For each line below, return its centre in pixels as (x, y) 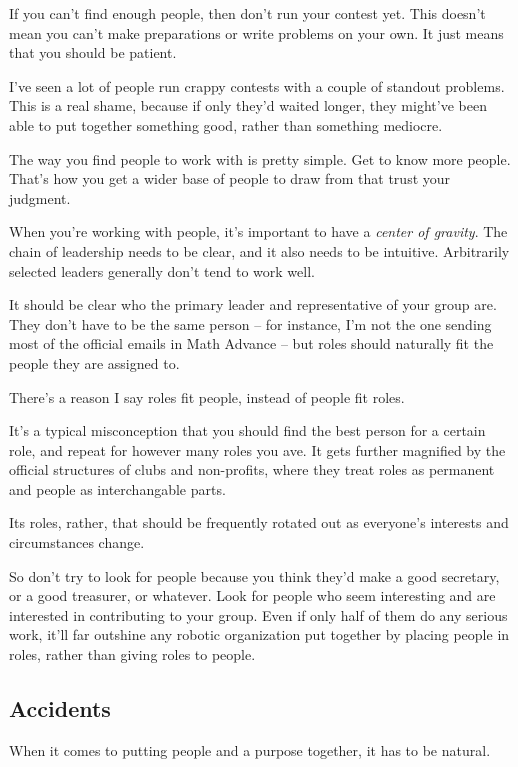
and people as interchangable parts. (117, 488)
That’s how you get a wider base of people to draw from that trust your (230, 178)
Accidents (60, 708)
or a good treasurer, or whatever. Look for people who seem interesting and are (252, 595)
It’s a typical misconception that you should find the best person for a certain (247, 430)
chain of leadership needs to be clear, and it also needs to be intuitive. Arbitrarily (259, 250)
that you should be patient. (93, 52)
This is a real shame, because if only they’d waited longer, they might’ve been (248, 105)
